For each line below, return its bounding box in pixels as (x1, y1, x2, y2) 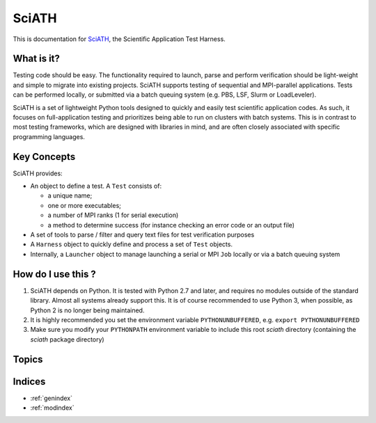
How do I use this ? (13, 268, 97, 280)
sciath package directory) (30, 335, 104, 344)
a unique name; (47, 191, 93, 200)
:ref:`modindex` (30, 404, 75, 412)
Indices (13, 376, 46, 388)
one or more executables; (47, 201, 122, 209)
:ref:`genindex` (30, 394, 73, 402)
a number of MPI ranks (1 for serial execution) (47, 211, 179, 219)
